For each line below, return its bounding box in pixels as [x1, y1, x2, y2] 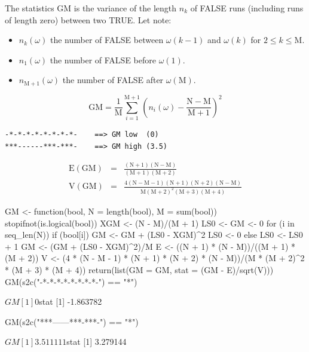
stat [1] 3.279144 [66, 335, 127, 348]
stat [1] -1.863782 [39, 295, 102, 308]
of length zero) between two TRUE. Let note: [5, 13, 172, 26]
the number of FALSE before [50, 53, 156, 66]
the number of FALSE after [62, 74, 164, 86]
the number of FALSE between [50, 33, 164, 46]
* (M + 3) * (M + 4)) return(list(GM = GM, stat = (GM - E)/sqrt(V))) [5, 263, 274, 276]
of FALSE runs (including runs [190, 2, 304, 14]
